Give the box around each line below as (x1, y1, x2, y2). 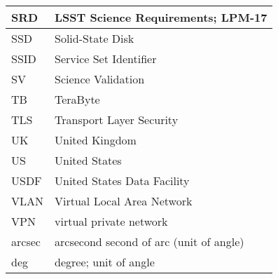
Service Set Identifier (55, 50, 157, 67)
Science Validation (55, 71, 145, 87)
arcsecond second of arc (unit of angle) (55, 233, 244, 250)
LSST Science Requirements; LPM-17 (55, 9, 267, 25)
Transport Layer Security (55, 111, 179, 128)
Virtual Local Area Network (55, 193, 193, 209)
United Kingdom (55, 132, 137, 148)
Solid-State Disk (55, 30, 134, 46)
